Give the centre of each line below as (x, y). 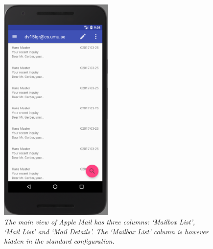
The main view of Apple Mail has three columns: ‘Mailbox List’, (100, 222)
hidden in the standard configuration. (59, 241)
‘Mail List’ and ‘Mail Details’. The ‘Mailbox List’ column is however (106, 231)
